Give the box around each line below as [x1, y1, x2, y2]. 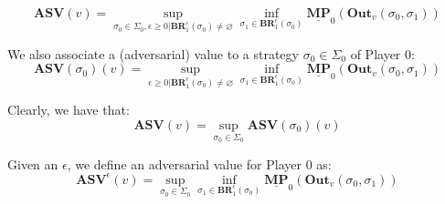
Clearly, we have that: [7, 100, 130, 119]
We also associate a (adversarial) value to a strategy [7, 44, 299, 63]
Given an [7, 154, 58, 173]
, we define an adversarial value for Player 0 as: [67, 154, 332, 173]
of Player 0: [350, 44, 415, 63]
